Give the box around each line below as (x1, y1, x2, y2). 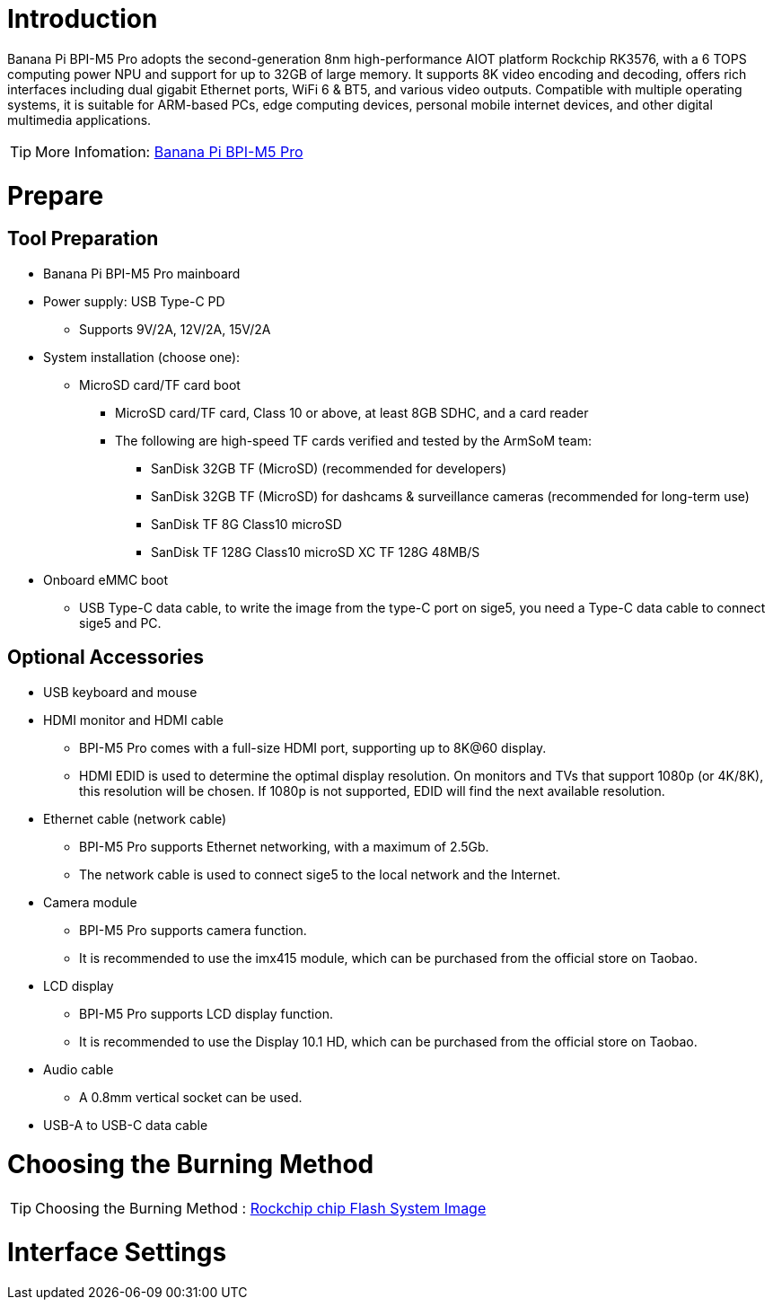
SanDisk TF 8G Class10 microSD (151, 516, 342, 532)
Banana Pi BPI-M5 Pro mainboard (43, 265, 241, 281)
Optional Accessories (7, 646, 205, 669)
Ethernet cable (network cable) (43, 810, 227, 826)
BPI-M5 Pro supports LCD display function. (79, 1005, 333, 1021)
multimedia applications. (7, 111, 152, 128)
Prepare (7, 180, 104, 211)
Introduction (7, 4, 158, 34)
